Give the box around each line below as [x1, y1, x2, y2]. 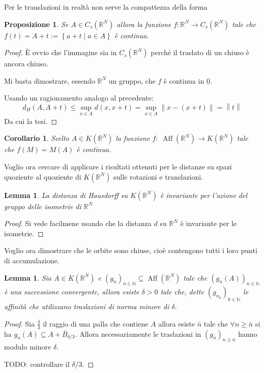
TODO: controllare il [4, 359, 70, 369]
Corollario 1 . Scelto [4, 133, 69, 143]
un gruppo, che [108, 75, 156, 86]
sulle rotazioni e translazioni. [113, 171, 203, 182]
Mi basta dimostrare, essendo [4, 75, 95, 86]
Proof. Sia [4, 318, 35, 329]
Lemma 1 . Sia [4, 272, 52, 283]
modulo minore [4, 341, 51, 352]
